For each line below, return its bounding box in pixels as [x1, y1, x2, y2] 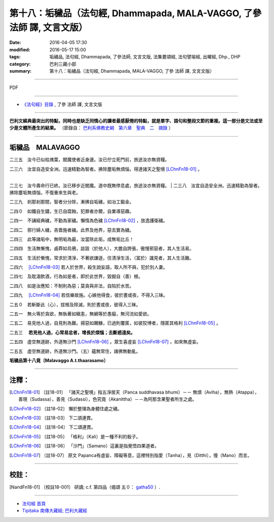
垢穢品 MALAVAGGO [9, 143, 80, 152]
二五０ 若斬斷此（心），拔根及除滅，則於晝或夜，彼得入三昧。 [9, 301, 141, 307]
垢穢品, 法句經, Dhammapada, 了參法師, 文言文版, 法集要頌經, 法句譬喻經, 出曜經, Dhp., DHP [49, 54, 241, 60]
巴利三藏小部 [49, 61, 76, 67]
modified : [9, 46, 30, 53]
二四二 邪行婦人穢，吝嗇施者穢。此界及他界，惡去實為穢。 [9, 226, 134, 233]
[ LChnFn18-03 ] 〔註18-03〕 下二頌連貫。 [9, 415, 96, 421]
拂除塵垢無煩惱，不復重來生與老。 [9, 189, 81, 195]
